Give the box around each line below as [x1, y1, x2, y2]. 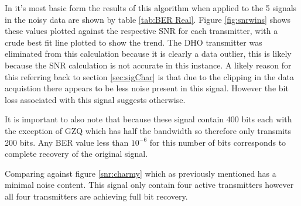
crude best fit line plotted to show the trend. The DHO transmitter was [5, 36, 262, 48]
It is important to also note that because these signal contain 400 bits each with [5, 113, 292, 125]
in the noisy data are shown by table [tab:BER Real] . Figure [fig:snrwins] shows [5, 13, 291, 25]
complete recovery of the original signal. [5, 147, 148, 160]
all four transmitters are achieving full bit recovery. [5, 190, 188, 202]
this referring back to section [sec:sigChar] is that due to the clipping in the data [5, 70, 295, 83]
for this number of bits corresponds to [149, 136, 286, 148]
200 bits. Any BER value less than [5, 136, 129, 148]
